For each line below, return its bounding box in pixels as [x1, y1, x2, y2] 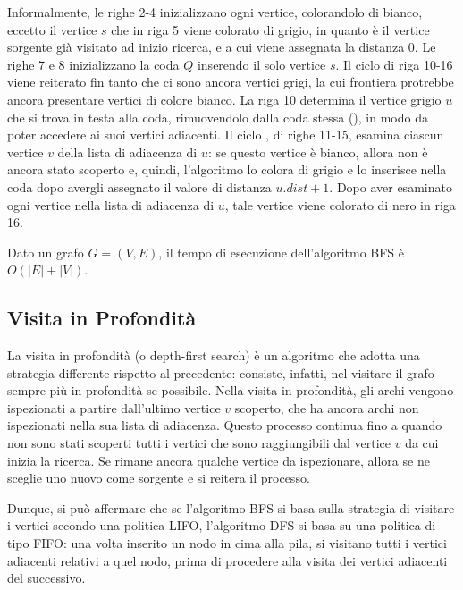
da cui [405, 434, 439, 452]
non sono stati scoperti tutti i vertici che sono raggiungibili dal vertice [7, 434, 391, 452]
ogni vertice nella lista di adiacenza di [7, 195, 215, 214]
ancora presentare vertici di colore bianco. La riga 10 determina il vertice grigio [7, 89, 442, 108]
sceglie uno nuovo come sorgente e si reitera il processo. [7, 468, 310, 487]
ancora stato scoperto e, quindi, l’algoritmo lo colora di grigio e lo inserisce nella [7, 160, 447, 179]
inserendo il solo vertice [197, 55, 326, 73]
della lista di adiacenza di [57, 142, 198, 161]
